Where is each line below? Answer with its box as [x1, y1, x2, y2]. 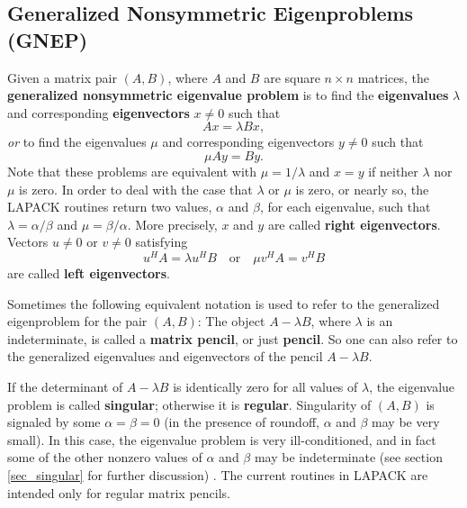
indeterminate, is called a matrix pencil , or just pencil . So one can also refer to [7, 329, 458, 348]
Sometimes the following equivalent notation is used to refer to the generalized [7, 294, 440, 313]
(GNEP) [7, 25, 88, 53]
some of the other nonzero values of [7, 448, 202, 467]
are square [264, 68, 320, 86]
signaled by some [7, 413, 101, 431]
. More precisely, [127, 214, 218, 233]
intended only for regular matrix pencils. [7, 483, 230, 502]
